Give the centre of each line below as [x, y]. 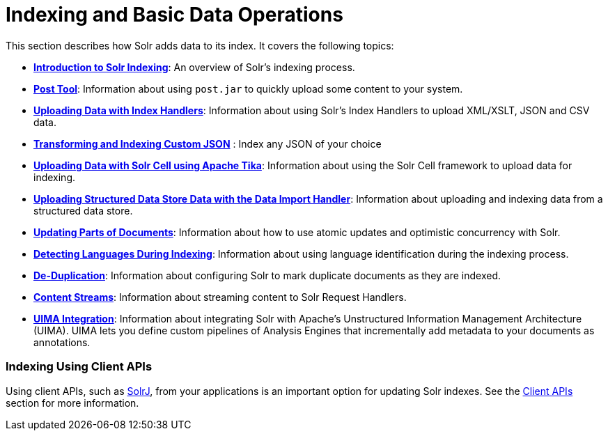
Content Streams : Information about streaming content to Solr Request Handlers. [220, 297]
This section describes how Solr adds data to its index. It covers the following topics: [200, 45]
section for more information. [72, 403]
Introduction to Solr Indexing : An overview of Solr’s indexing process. [194, 67]
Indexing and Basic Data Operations [174, 15]
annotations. [62, 342]
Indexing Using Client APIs [79, 367]
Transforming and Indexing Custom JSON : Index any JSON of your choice [208, 143]
